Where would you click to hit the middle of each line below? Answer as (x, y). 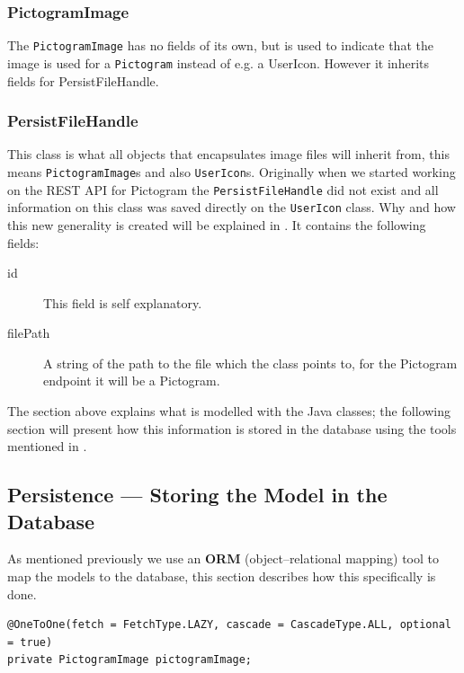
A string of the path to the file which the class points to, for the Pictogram (250, 363)
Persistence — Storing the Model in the (197, 495)
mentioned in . (47, 446)
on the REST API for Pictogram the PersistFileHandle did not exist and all (223, 189)
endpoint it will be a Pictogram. (132, 381)
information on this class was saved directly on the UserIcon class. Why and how (232, 207)
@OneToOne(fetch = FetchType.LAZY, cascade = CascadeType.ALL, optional (229, 625)
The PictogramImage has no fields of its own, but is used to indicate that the (220, 45)
